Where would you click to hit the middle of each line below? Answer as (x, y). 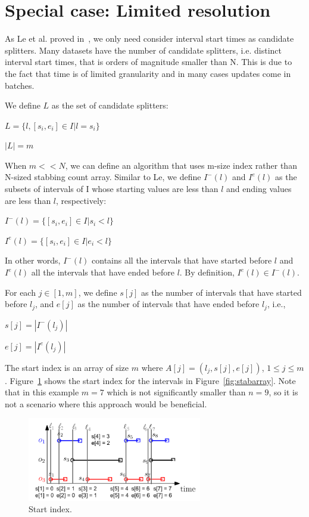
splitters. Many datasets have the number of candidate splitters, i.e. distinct (143, 50)
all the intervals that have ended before (103, 272)
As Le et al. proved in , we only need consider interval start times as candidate (149, 38)
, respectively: (81, 200)
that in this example (42, 392)
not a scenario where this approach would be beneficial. (106, 403)
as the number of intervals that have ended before (168, 304)
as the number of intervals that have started (221, 292)
